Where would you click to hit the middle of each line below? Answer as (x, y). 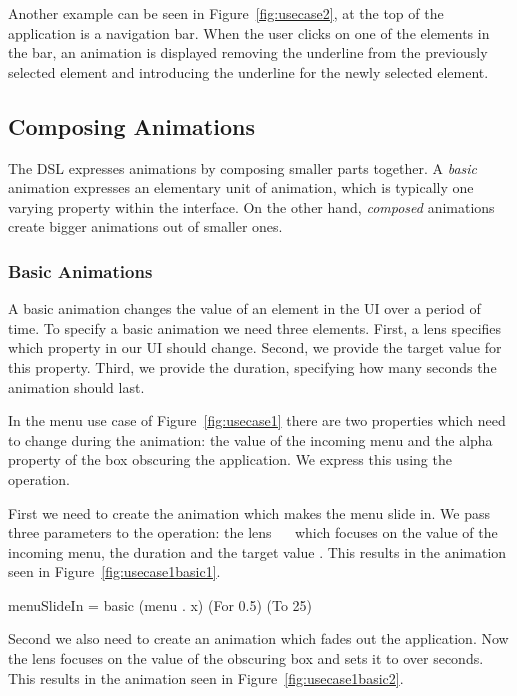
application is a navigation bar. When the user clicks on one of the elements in (249, 32)
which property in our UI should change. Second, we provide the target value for (255, 347)
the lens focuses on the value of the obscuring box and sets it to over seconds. (246, 658)
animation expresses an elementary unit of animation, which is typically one (241, 187)
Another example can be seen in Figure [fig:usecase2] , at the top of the (226, 13)
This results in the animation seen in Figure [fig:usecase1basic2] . (206, 677)
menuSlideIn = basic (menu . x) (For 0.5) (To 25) (160, 604)
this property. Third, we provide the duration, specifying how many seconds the (252, 366)
